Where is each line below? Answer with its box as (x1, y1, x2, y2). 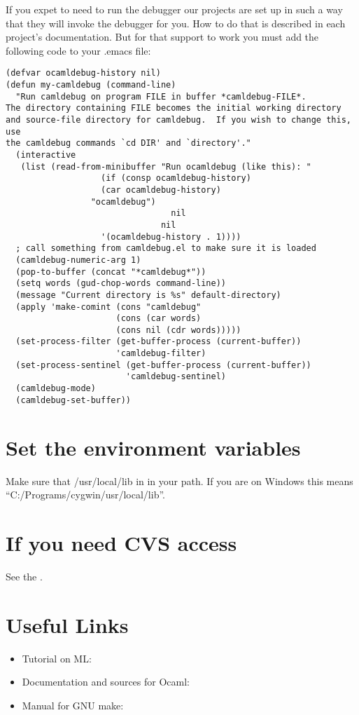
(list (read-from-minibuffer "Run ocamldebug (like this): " (20, 161, 311, 172)
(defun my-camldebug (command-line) (6, 80, 176, 90)
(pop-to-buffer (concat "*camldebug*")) (15, 266, 206, 277)
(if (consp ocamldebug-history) (101, 173, 251, 184)
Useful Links (6, 610, 129, 639)
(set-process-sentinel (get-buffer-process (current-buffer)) (15, 360, 311, 370)
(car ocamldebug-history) (101, 184, 221, 195)
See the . (6, 568, 43, 583)
